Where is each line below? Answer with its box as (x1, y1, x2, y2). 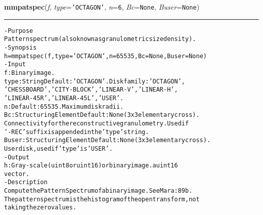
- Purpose (4, 27, 33, 34)
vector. (4, 170, 30, 178)
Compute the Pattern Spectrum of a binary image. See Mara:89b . (4, 187, 193, 195)
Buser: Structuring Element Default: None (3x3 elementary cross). (4, 137, 211, 144)
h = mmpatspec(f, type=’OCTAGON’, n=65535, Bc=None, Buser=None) (4, 52, 207, 60)
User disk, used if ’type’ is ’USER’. (4, 145, 113, 152)
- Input (4, 61, 26, 68)
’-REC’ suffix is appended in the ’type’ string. (4, 128, 149, 136)
